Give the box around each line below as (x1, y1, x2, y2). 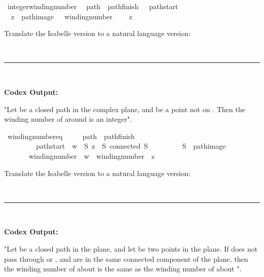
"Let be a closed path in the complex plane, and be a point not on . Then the (4, 103, 245, 114)
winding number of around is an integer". (4, 114, 132, 124)
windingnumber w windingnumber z (28, 150, 155, 161)
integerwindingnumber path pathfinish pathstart (7, 1, 178, 11)
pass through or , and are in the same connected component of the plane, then (4, 253, 248, 264)
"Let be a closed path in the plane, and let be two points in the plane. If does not (4, 243, 258, 254)
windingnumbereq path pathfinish (7, 130, 135, 141)
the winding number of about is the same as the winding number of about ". (4, 263, 242, 274)
